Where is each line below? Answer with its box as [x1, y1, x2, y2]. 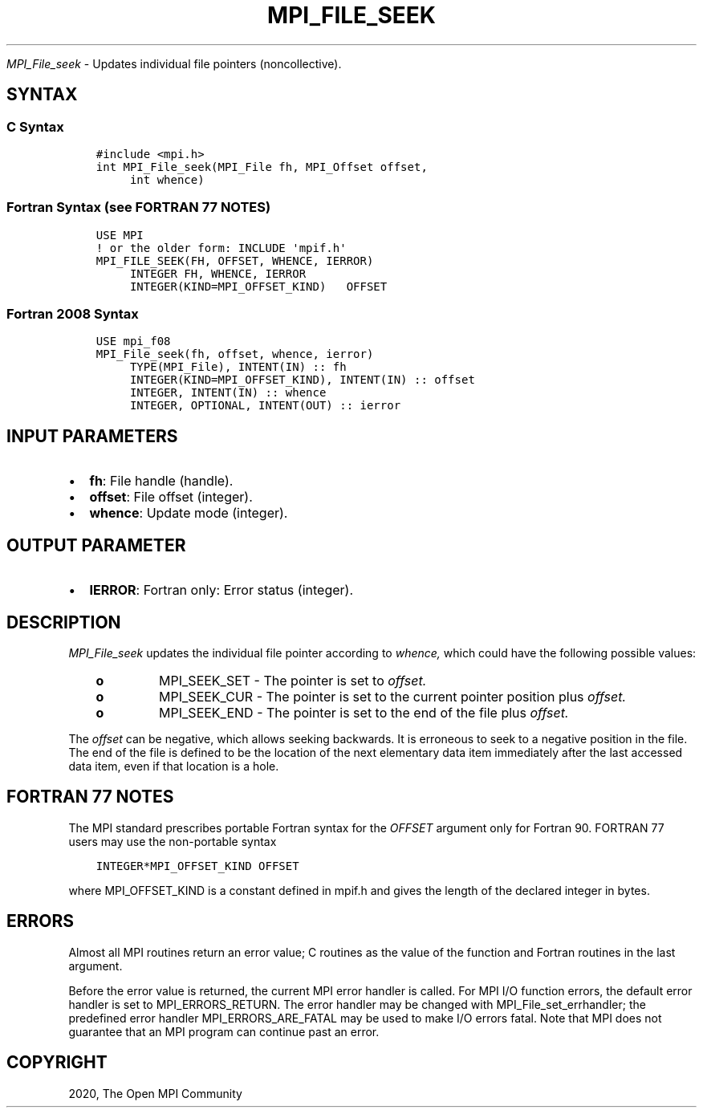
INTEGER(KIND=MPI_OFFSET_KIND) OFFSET [129, 279, 388, 293]
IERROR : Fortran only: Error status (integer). [89, 582, 353, 599]
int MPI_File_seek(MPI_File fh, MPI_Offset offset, [95, 160, 428, 173]
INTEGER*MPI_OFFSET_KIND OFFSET [95, 859, 299, 872]
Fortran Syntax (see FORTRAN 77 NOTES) [6, 199, 271, 216]
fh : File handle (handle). [89, 473, 234, 490]
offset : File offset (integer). [89, 489, 253, 506]
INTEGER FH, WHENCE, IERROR [129, 266, 307, 280]
